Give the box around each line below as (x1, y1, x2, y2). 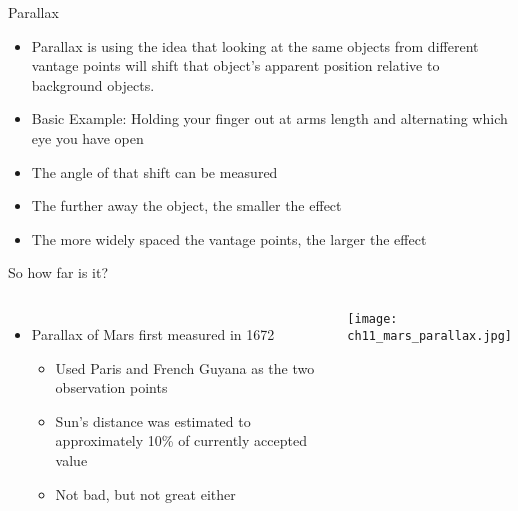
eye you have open (31, 127, 144, 148)
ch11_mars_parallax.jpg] (347, 328, 513, 343)
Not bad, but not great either (55, 483, 236, 504)
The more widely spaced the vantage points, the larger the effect (31, 228, 427, 249)
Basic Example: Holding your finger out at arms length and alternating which (31, 108, 508, 129)
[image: (347, 311, 398, 326)
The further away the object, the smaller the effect (31, 195, 342, 216)
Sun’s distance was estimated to (55, 410, 251, 431)
